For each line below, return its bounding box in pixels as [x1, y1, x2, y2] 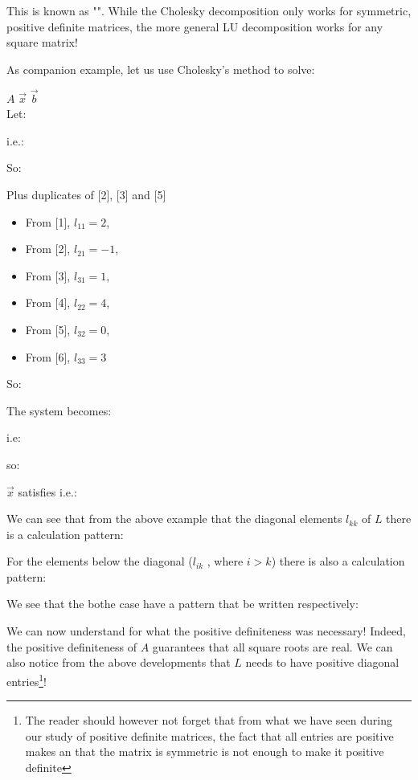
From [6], [25, 348, 71, 365]
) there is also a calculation [271, 553, 405, 570]
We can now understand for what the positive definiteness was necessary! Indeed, [6, 623, 406, 639]
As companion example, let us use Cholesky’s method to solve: [6, 60, 315, 77]
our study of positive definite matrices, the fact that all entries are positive [25, 727, 394, 744]
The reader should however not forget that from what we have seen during [25, 712, 392, 729]
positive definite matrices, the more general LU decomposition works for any [6, 18, 383, 35]
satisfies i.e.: [18, 483, 77, 500]
